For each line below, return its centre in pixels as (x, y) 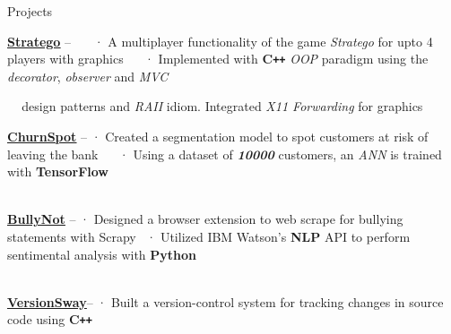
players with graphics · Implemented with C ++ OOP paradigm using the (218, 59)
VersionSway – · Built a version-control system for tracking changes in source (225, 301)
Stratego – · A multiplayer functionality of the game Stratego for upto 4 (220, 41)
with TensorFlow (58, 171)
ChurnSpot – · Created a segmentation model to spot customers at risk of (218, 137)
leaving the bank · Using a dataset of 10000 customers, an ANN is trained (225, 154)
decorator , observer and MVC (88, 76)
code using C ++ (50, 319)
